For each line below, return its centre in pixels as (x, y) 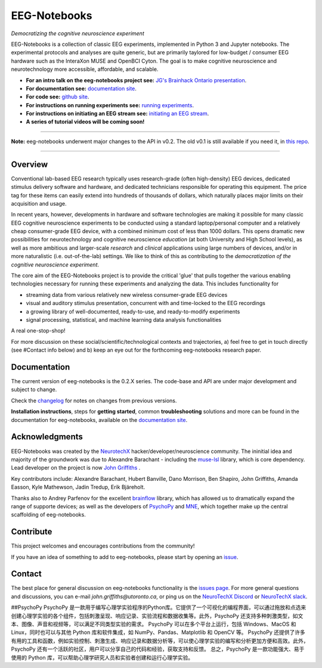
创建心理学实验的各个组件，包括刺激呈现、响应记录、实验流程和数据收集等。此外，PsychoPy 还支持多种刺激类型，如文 (157, 616)
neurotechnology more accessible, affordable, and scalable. (85, 69)
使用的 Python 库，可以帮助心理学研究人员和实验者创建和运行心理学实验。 (102, 657)
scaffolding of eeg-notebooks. (48, 515)
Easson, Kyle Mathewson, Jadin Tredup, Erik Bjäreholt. (78, 487)
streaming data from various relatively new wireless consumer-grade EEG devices (127, 294)
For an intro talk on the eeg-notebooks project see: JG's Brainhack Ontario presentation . (136, 80)
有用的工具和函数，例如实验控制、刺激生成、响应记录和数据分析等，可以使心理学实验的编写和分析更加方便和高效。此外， (160, 641)
